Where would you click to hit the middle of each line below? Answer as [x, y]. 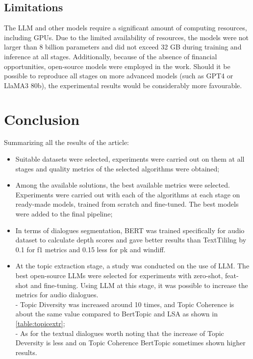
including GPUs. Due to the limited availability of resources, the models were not [126, 37]
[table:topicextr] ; [40, 323]
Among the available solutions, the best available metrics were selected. [123, 185]
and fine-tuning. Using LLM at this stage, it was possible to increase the [139, 285]
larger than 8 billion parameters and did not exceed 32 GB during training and [123, 47]
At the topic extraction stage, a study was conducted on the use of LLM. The [132, 266]
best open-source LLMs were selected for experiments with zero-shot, [119, 275]
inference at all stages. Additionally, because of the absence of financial [111, 56]
